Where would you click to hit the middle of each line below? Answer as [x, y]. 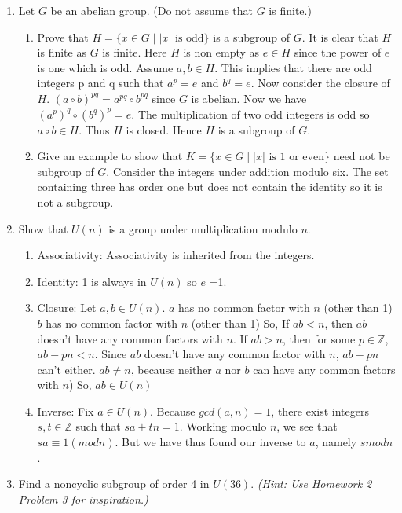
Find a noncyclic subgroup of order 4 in [114, 484]
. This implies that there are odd [293, 67]
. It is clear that [340, 37]
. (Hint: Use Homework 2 [311, 484]
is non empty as [221, 52]
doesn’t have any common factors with [130, 338]
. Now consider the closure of [320, 83]
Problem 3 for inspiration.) [83, 498]
